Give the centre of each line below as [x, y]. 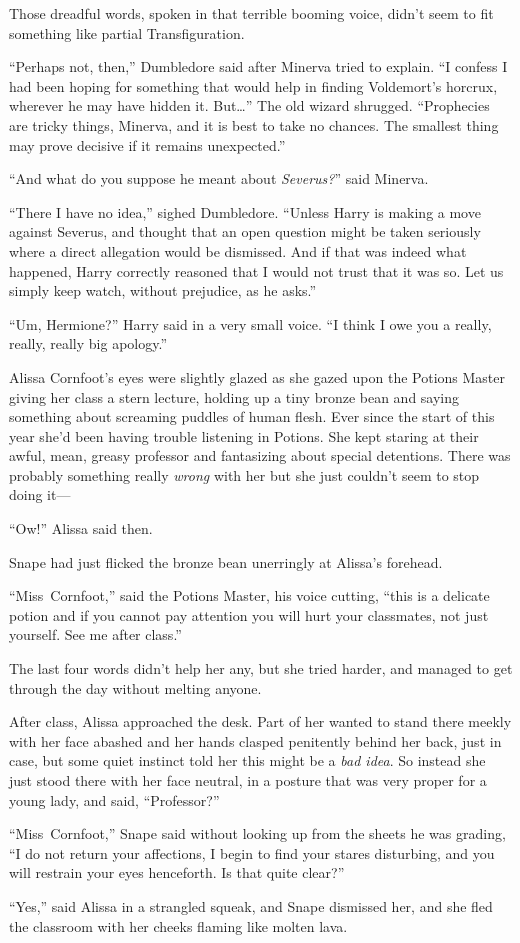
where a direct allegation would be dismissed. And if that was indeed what [238, 250]
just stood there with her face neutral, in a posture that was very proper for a [248, 780]
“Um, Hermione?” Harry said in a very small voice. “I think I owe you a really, [250, 323]
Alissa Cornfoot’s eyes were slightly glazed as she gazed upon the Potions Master [257, 376]
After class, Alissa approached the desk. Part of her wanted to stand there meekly [260, 721]
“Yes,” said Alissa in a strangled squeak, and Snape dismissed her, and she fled [251, 905]
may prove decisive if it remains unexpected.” [147, 144]
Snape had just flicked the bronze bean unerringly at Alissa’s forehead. [226, 561]
